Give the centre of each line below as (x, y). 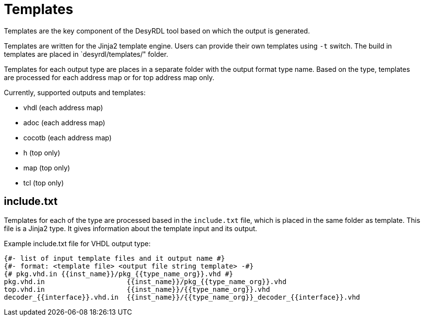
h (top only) (42, 152)
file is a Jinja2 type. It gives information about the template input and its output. (131, 228)
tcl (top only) (44, 183)
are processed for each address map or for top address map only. (109, 77)
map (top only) (47, 168)
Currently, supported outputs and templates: (75, 92)
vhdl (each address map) (63, 107)
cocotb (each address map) (68, 137)
